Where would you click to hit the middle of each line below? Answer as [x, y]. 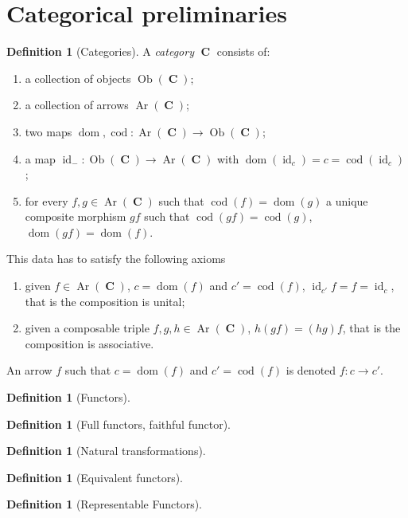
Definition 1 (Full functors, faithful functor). [119, 424]
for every [47, 200]
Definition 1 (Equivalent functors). [95, 477]
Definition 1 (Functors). [68, 397]
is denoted [311, 370]
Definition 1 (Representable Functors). [105, 504]
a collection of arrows [77, 105]
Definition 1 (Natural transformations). [106, 451]
